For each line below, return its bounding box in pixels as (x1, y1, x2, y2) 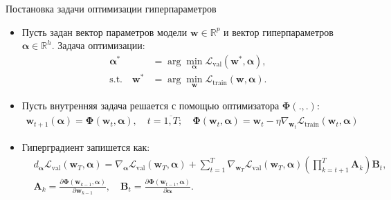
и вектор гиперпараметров (224, 24, 334, 39)
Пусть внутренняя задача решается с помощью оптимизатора (21, 98, 280, 113)
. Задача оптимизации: (51, 38, 145, 53)
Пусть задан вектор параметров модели (21, 24, 188, 39)
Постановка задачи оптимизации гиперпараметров (6, 1, 217, 15)
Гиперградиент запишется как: (21, 139, 150, 154)
